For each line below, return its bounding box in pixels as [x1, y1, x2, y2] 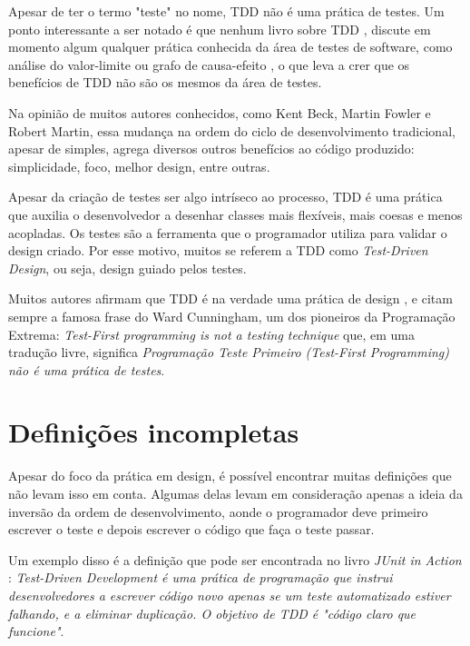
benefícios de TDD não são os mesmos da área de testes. [8, 73, 322, 92]
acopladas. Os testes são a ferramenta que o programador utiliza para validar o [8, 223, 447, 242]
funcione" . [8, 621, 64, 641]
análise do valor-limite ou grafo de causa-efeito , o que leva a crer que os [8, 55, 410, 74]
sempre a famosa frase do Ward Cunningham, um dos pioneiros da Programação [8, 306, 455, 325]
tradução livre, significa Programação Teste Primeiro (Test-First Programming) [8, 343, 449, 362]
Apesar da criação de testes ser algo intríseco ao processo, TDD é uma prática [8, 187, 443, 206]
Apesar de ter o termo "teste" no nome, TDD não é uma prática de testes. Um [8, 2, 445, 20]
